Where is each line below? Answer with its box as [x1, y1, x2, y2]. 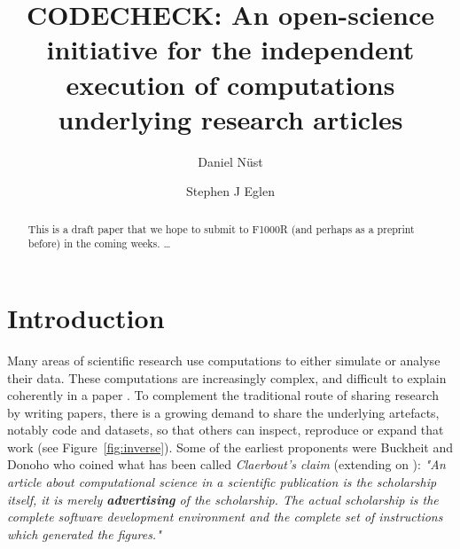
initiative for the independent [46, 31, 415, 67]
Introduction [7, 299, 165, 335]
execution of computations [66, 66, 395, 102]
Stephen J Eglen [186, 182, 275, 200]
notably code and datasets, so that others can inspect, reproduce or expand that [7, 420, 444, 439]
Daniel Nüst [198, 152, 263, 170]
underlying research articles [58, 100, 403, 137]
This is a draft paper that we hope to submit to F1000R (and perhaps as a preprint [27, 221, 415, 236]
